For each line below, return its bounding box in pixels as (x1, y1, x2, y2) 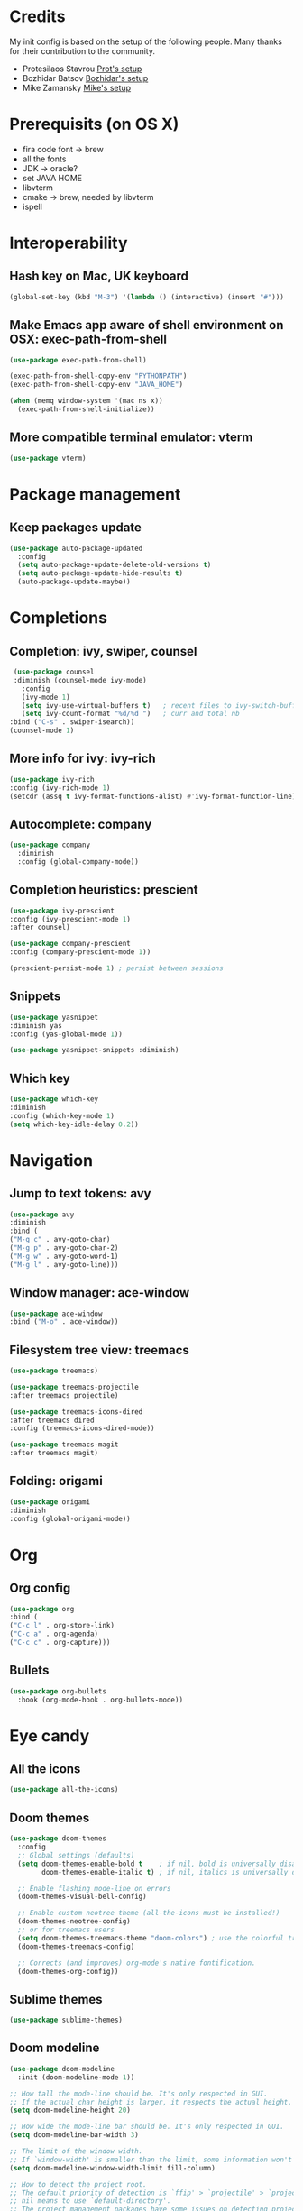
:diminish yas (9, 1021, 63, 1030)
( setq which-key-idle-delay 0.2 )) (9, 1120, 140, 1129)
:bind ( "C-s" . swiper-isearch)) (9, 718, 135, 727)
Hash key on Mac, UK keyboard (9, 269, 189, 284)
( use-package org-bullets (9, 1686, 106, 1696)
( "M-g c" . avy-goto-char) (9, 1235, 111, 1244)
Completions (9, 608, 108, 628)
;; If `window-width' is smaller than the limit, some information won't (9, 2155, 293, 2164)
